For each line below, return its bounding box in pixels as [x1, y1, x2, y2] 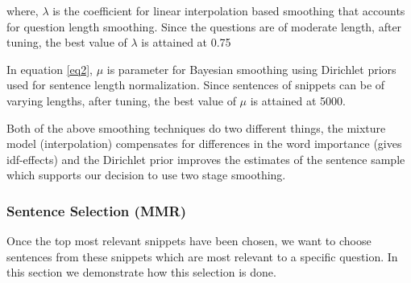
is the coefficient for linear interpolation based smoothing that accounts [52, 2, 405, 18]
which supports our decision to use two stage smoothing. [6, 166, 286, 183]
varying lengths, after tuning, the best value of [6, 92, 236, 109]
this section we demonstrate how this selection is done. [6, 264, 276, 281]
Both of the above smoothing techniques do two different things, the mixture [6, 119, 386, 136]
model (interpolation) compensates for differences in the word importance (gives [6, 135, 402, 152]
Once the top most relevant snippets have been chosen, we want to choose [6, 232, 372, 249]
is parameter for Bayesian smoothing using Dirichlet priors [106, 60, 396, 77]
